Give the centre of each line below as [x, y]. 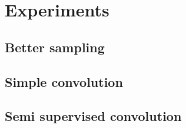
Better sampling [55, 47]
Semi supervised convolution [93, 116]
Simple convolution [64, 81]
